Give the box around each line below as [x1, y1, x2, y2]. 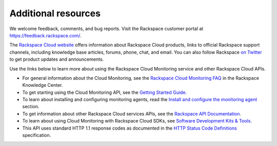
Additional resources [9, 8, 101, 19]
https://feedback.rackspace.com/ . [9, 32, 82, 38]
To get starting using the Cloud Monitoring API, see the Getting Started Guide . [22, 89, 187, 95]
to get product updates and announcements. [9, 56, 104, 62]
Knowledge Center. [22, 82, 63, 88]
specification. [22, 132, 51, 138]
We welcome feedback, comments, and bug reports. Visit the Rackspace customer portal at [9, 26, 204, 32]
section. [22, 104, 39, 110]
